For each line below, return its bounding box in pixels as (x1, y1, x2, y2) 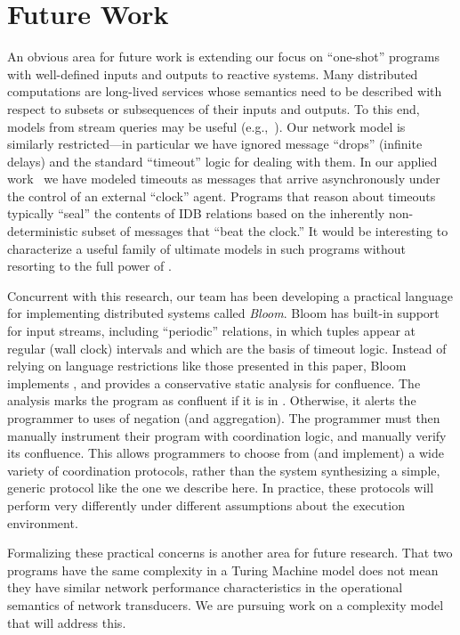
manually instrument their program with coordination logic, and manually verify (7, 426, 447, 444)
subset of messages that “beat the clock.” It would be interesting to (82, 222, 448, 240)
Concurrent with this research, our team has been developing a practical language (7, 286, 453, 305)
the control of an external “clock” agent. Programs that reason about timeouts (7, 186, 436, 205)
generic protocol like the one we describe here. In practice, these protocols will (7, 478, 434, 497)
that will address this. (7, 613, 126, 631)
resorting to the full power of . (7, 256, 172, 275)
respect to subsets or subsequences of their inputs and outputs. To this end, (7, 99, 420, 118)
